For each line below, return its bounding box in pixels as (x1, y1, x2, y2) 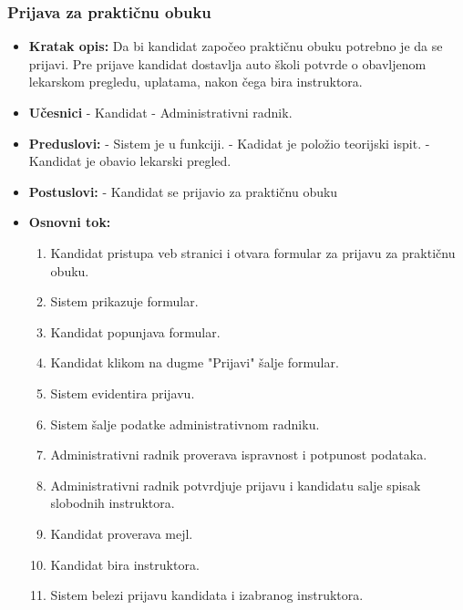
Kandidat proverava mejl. (50, 523, 193, 543)
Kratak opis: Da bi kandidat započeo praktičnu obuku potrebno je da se (28, 36, 443, 56)
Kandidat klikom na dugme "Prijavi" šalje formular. (50, 353, 339, 372)
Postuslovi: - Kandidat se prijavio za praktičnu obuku (28, 181, 338, 201)
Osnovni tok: (28, 212, 111, 232)
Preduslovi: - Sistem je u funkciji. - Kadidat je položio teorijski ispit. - (28, 133, 430, 152)
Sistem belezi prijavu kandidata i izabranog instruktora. (50, 585, 364, 605)
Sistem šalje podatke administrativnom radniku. (50, 414, 320, 433)
